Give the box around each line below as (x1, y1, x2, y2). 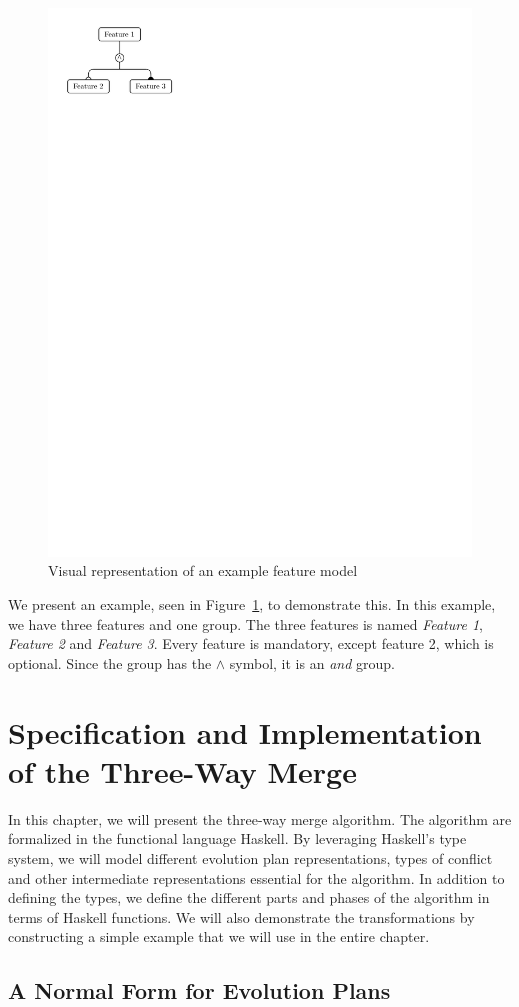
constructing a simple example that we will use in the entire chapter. (8, 926, 430, 947)
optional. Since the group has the (8, 652, 212, 673)
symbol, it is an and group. (229, 652, 395, 673)
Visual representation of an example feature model (48, 560, 358, 581)
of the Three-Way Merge (8, 750, 357, 791)
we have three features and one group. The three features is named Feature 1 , (8, 613, 483, 634)
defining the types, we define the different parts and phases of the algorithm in (8, 887, 490, 908)
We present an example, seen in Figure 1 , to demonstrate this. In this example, (8, 594, 496, 615)
